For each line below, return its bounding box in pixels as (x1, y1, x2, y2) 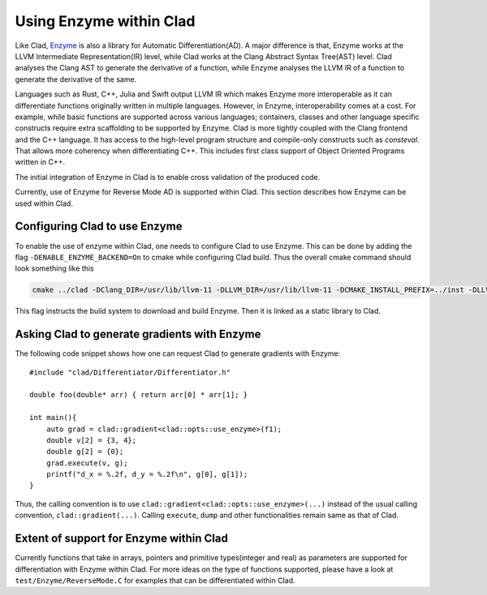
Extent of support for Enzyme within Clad (15, 532, 229, 546)
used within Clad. (15, 199, 73, 208)
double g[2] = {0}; (45, 447, 124, 456)
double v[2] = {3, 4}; (45, 435, 137, 445)
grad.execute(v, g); (45, 458, 128, 468)
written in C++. (15, 157, 66, 167)
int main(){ (29, 413, 77, 422)
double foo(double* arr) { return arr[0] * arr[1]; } (29, 390, 248, 400)
